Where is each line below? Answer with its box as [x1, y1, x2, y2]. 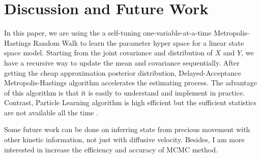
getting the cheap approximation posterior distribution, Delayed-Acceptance [4, 67, 241, 78]
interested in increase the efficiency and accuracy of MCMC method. [4, 144, 218, 154]
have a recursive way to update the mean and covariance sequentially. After [4, 57, 240, 68]
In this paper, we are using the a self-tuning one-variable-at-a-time [4, 27, 212, 38]
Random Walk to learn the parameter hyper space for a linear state [33, 37, 244, 48]
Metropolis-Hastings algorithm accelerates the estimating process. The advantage [4, 77, 257, 88]
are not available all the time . [4, 107, 99, 117]
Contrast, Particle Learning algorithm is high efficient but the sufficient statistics [4, 97, 256, 108]
